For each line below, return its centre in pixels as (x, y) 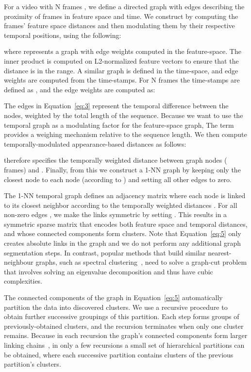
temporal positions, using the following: (63, 35)
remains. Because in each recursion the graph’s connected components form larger (126, 335)
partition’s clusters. (33, 364)
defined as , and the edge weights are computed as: (80, 89)
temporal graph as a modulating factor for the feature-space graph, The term (119, 125)
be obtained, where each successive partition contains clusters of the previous (119, 354)
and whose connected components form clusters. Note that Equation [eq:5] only (123, 233)
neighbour (19, 262)
